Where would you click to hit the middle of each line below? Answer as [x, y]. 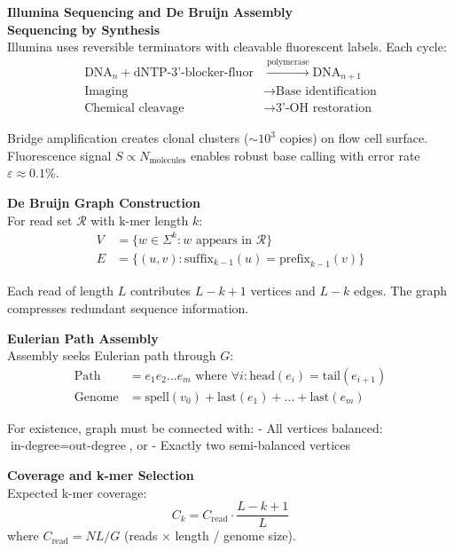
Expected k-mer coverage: [77, 492]
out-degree [98, 447]
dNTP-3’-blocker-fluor [193, 72]
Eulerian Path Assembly [83, 338]
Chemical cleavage [134, 109]
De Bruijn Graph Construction [104, 202]
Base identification [326, 92]
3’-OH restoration [324, 109]
